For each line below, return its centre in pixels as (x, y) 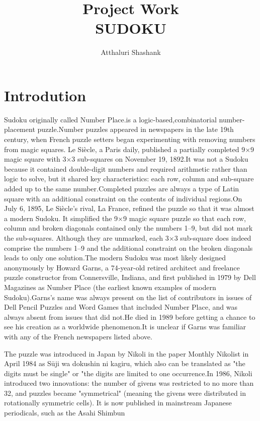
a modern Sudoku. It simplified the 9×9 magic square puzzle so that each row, (125, 218)
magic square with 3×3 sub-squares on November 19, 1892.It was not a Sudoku (126, 159)
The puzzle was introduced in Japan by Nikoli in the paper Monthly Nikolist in (126, 353)
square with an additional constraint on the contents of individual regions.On (123, 198)
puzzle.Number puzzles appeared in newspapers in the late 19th (136, 129)
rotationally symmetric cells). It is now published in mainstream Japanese (118, 403)
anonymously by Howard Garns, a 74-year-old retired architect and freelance (122, 267)
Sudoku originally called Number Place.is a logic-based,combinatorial (110, 119)
